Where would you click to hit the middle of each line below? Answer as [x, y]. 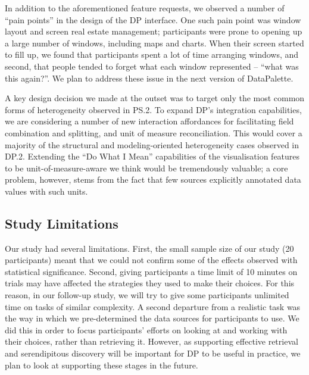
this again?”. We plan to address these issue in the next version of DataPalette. [149, 78]
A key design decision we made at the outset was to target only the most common [155, 98]
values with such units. [46, 191]
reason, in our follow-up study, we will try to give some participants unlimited [147, 295]
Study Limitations [62, 223]
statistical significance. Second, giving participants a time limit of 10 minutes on [151, 271]
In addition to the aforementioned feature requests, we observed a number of [145, 8]
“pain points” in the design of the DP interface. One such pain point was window [153, 19]
